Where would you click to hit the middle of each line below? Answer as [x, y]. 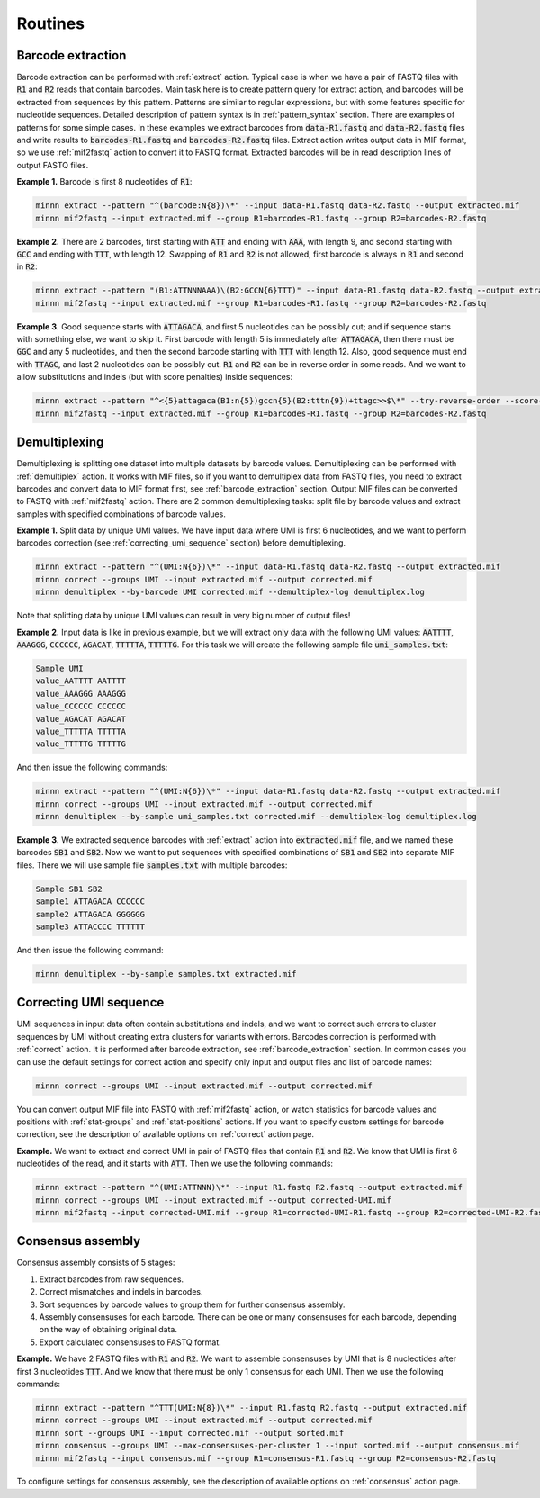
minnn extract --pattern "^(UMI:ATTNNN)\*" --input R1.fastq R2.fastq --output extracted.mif [249, 1187]
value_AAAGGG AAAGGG [81, 694]
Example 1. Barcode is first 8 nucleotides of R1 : [104, 182]
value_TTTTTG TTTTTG [81, 744]
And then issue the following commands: [92, 767]
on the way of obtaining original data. [108, 1330]
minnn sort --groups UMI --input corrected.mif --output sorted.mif [190, 1433]
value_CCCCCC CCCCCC [81, 706]
